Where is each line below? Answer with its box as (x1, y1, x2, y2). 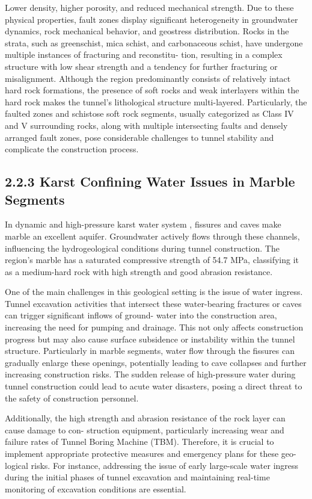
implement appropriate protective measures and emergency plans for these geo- (5, 447, 296, 459)
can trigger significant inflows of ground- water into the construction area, (5, 309, 277, 321)
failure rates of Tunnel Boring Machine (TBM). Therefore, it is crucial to (5, 435, 274, 448)
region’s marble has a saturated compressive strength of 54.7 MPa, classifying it (5, 253, 299, 266)
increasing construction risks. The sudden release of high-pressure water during (5, 368, 296, 380)
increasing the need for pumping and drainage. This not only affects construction (5, 321, 304, 333)
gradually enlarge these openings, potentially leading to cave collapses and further (5, 356, 307, 368)
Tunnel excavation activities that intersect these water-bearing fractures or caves (5, 297, 302, 309)
